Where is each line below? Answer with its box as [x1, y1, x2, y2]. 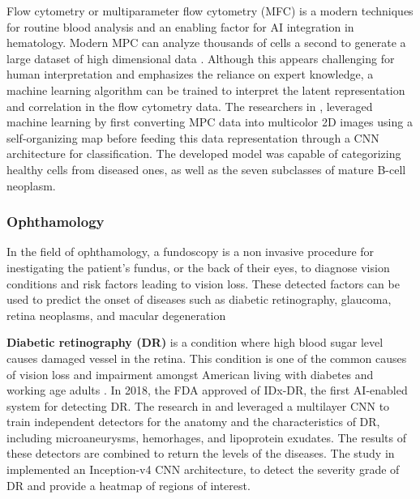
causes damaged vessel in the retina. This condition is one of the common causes [6, 349, 407, 366]
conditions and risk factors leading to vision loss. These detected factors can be [6, 275, 400, 292]
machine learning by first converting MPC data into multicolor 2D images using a [6, 113, 413, 130]
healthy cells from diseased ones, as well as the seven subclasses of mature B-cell [6, 160, 406, 177]
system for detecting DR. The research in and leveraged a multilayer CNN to [6, 397, 390, 414]
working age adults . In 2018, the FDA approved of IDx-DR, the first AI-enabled [6, 382, 408, 399]
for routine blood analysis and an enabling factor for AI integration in [6, 18, 354, 35]
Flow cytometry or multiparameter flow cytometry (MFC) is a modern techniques [6, 2, 414, 19]
